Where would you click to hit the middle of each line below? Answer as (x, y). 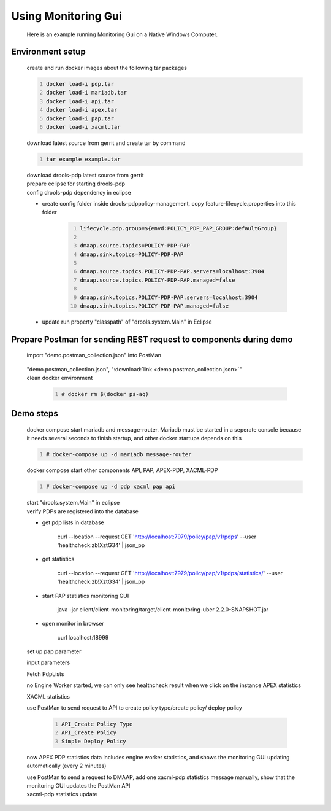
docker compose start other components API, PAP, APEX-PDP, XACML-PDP (122, 470)
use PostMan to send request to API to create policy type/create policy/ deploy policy (134, 708)
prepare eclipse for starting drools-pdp (76, 184)
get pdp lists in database (73, 522)
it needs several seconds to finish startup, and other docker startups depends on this (134, 438)
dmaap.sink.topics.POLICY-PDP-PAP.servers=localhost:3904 (169, 297)
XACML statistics (48, 696)
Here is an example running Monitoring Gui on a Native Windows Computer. (122, 34)
